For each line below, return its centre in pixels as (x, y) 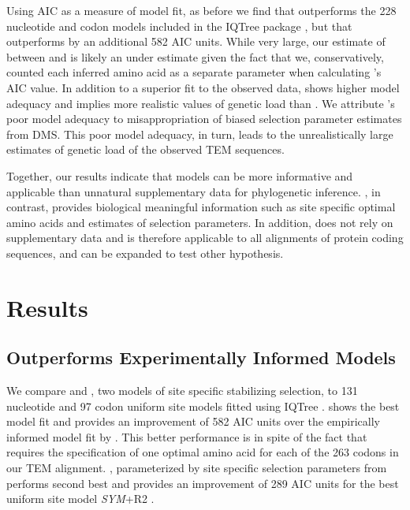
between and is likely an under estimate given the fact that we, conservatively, (195, 56)
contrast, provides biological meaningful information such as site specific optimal (201, 207)
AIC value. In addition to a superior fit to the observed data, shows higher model (203, 87)
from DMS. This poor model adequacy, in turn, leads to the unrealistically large (200, 134)
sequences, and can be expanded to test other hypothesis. (145, 253)
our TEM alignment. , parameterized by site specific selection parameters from (197, 468)
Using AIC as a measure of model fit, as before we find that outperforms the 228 (201, 10)
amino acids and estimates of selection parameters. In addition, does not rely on (200, 222)
